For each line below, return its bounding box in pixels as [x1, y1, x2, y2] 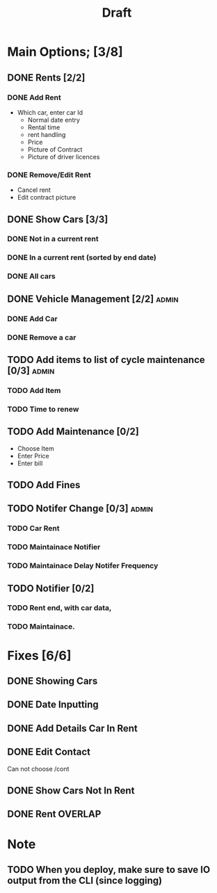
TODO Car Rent [7, 524, 60, 533]
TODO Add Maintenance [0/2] [7, 426, 139, 437]
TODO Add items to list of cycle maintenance [7, 353, 205, 366]
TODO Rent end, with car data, [7, 603, 112, 613]
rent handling [27, 130, 66, 138]
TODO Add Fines [7, 479, 81, 491]
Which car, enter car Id [17, 108, 83, 116]
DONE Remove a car [7, 332, 77, 342]
